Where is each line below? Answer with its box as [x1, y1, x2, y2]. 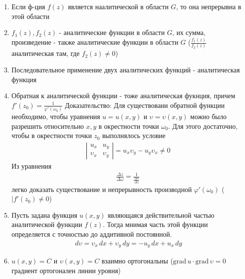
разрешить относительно [11, 121, 84, 131]
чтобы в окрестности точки [11, 130, 92, 140]
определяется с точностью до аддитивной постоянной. [11, 229, 172, 239]
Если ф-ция [11, 1, 45, 11]
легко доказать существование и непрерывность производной [11, 184, 192, 194]
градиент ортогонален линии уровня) [11, 265, 121, 275]
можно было [190, 111, 227, 122]
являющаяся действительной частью [108, 209, 214, 220]
